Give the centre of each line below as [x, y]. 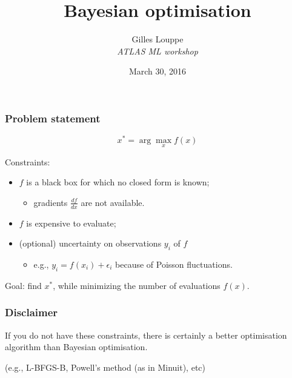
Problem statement [53, 118]
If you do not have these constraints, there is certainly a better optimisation [146, 335]
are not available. [113, 202]
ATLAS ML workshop [158, 51]
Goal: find [23, 285]
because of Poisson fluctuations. [174, 264]
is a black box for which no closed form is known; [118, 182]
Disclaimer [32, 312]
